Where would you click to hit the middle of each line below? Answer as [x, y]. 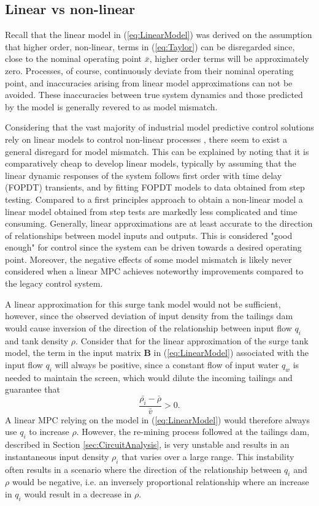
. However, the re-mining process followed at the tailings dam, [193, 432]
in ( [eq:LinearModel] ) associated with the [231, 353]
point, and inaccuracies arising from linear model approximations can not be [149, 82]
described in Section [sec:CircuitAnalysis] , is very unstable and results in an [147, 444]
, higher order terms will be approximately [229, 59]
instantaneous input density [57, 456]
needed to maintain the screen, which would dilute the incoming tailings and [149, 377]
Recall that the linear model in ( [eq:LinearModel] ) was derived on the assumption [159, 35]
